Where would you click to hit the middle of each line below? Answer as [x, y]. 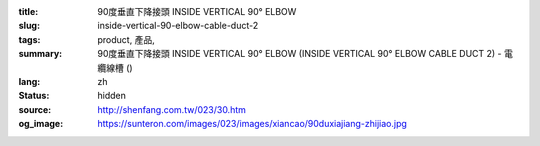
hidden [112, 96]
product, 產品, [126, 39]
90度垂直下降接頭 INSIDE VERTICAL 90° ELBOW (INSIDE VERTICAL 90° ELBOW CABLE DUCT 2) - [299, 54]
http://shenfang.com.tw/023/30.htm [172, 109]
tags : [29, 39]
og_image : [41, 124]
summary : [40, 54]
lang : [29, 81]
